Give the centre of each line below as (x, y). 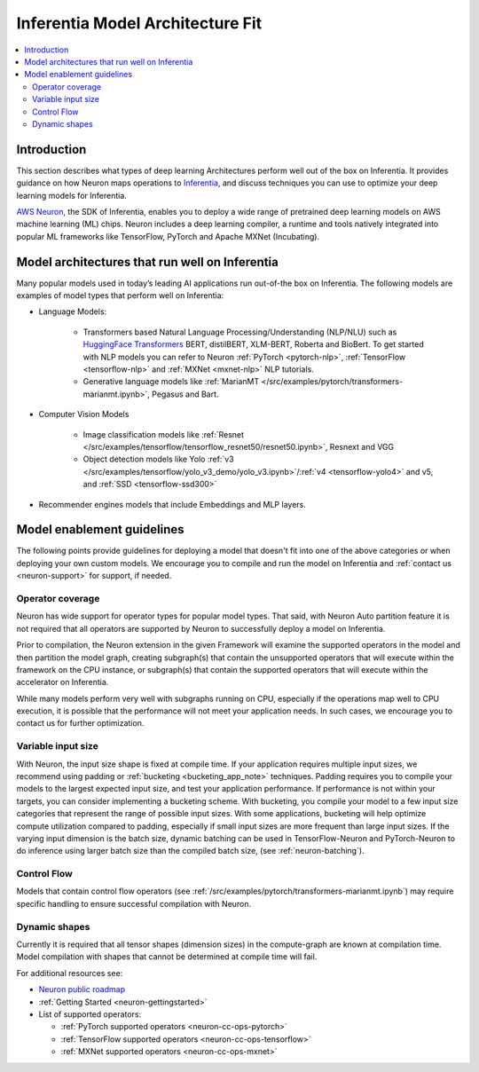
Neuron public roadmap (82, 989)
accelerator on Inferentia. (63, 682)
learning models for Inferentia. (72, 195)
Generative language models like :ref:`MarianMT (171, 382)
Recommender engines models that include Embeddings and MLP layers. (172, 504)
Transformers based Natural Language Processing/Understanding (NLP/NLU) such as (240, 332)
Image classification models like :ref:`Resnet (163, 434)
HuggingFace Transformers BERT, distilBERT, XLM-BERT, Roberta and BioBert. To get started (254, 344)
